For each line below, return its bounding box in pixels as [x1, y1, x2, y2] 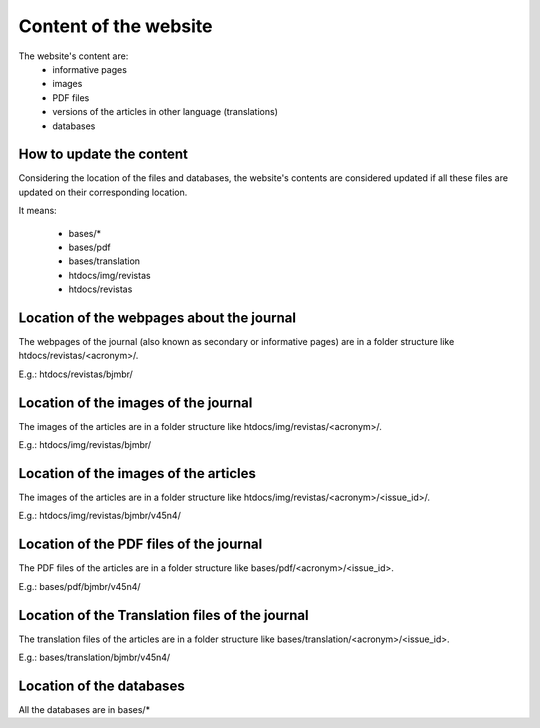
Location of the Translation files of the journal [18, 606, 309, 624]
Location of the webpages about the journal [18, 309, 297, 326]
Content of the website [18, 15, 213, 37]
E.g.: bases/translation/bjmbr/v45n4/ [18, 651, 171, 664]
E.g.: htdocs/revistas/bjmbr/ [18, 368, 134, 380]
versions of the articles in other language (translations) [52, 106, 279, 118]
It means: [18, 205, 57, 217]
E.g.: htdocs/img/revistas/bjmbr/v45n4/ [18, 510, 182, 522]
